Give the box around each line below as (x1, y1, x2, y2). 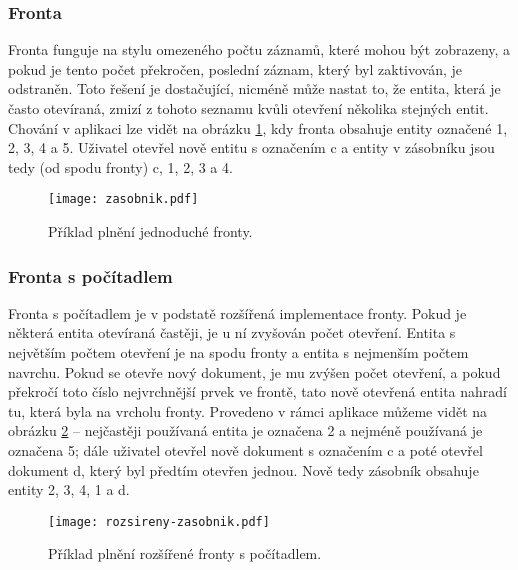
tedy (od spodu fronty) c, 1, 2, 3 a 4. (8, 156, 233, 177)
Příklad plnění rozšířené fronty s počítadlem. (48, 543, 322, 564)
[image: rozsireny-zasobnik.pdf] (48, 514, 270, 529)
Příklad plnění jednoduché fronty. (48, 221, 253, 242)
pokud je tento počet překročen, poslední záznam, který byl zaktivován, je (8, 58, 463, 79)
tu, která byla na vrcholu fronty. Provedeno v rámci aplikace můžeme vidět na (8, 400, 488, 421)
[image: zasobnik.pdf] (48, 192, 199, 207)
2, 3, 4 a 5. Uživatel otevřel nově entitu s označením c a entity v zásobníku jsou (8, 137, 495, 158)
